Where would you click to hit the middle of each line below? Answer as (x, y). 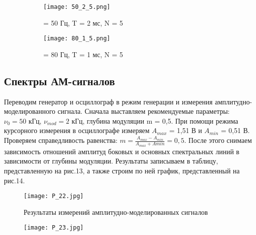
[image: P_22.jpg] (54, 196)
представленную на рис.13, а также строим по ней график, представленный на (122, 170)
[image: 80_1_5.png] (77, 39)
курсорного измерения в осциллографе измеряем (77, 130)
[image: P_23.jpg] (54, 228)
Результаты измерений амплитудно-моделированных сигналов (116, 212)
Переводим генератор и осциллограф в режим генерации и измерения (108, 101)
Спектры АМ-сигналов (60, 81)
